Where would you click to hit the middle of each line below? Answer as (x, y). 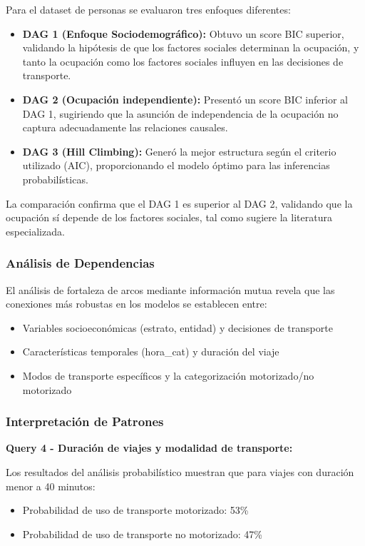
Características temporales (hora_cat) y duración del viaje (151, 352)
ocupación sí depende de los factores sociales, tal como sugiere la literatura (169, 217)
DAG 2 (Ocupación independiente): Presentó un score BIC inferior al (185, 99)
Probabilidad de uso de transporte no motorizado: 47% (142, 534)
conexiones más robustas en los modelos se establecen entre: (137, 304)
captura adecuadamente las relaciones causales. (125, 127)
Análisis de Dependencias (80, 263)
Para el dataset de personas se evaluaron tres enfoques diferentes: (148, 9)
